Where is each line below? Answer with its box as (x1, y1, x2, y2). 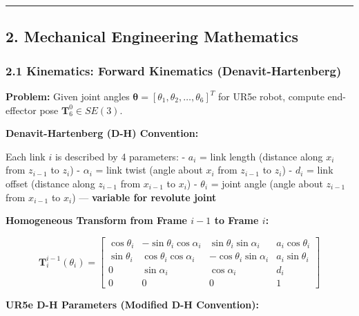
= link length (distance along (200, 149, 323, 163)
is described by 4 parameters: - (55, 149, 186, 163)
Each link (6, 149, 46, 163)
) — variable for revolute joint (72, 189, 217, 204)
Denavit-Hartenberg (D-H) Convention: (6, 126, 199, 140)
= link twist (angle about (95, 162, 203, 177)
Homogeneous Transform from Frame (6, 213, 187, 227)
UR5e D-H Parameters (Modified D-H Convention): (6, 297, 259, 312)
